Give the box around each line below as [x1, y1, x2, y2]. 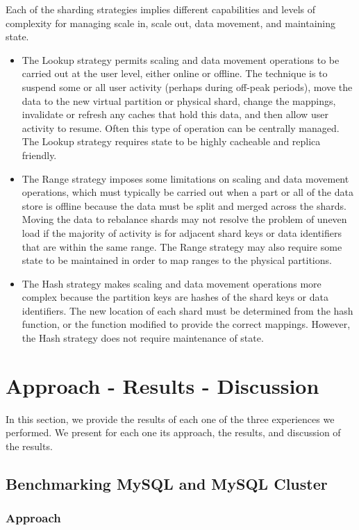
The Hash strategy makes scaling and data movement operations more [22, 276, 322, 290]
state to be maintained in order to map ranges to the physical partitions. [22, 253, 332, 267]
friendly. [22, 147, 57, 162]
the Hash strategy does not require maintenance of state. [22, 331, 264, 345]
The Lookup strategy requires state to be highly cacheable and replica [22, 134, 321, 149]
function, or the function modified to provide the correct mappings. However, [22, 317, 351, 331]
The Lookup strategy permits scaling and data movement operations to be [22, 52, 340, 67]
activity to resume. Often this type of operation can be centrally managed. [22, 120, 340, 135]
